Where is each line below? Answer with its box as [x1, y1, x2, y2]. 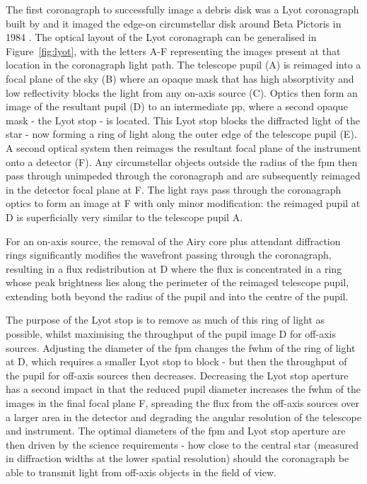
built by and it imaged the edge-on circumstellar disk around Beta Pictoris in [6, 16, 342, 30]
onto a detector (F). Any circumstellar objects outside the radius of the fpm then [6, 154, 358, 169]
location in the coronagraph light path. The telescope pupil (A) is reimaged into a [6, 57, 361, 72]
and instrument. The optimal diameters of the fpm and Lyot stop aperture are [6, 423, 346, 438]
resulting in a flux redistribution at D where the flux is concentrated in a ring [6, 261, 342, 276]
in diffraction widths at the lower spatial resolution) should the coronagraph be [6, 451, 349, 466]
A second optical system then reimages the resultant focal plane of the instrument [6, 140, 361, 155]
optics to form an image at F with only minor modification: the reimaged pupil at [6, 196, 361, 211]
